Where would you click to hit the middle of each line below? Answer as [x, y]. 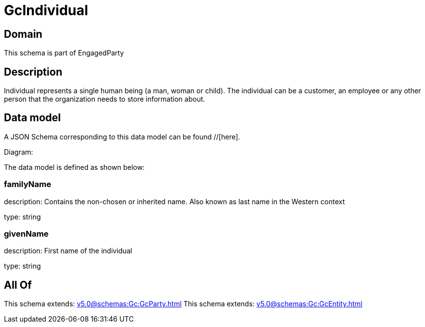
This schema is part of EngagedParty [64, 53]
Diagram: [19, 152]
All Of [18, 285]
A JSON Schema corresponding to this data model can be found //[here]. [122, 136]
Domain [23, 34]
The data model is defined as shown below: [74, 167]
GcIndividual [46, 10]
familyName [28, 184]
